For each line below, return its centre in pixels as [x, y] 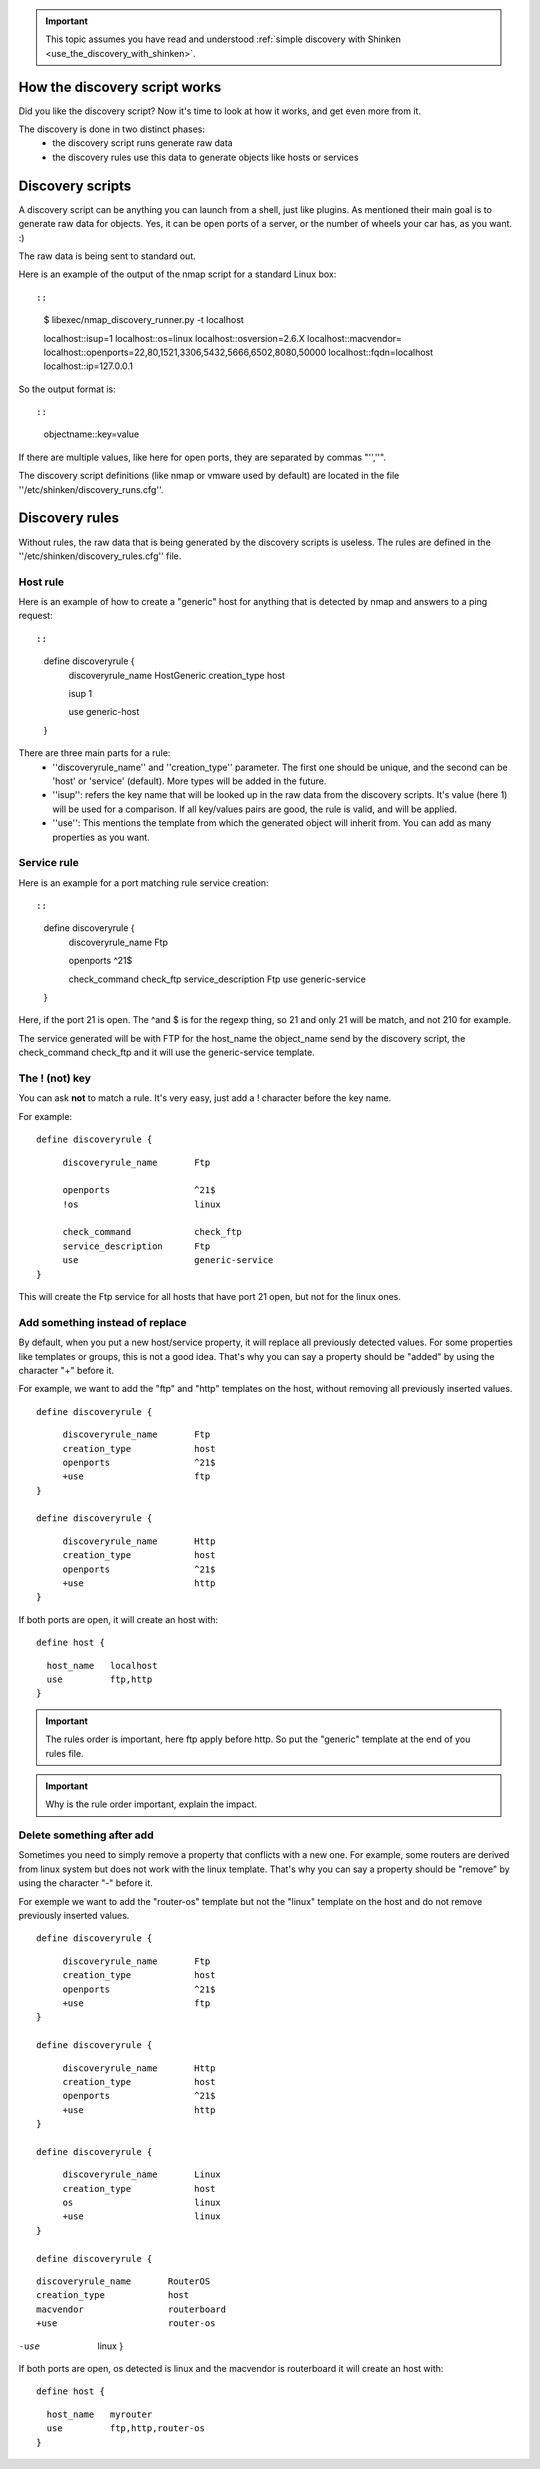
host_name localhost [102, 1665]
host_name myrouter [99, 2414]
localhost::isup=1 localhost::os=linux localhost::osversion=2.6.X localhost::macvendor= [222, 338]
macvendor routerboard [131, 2309]
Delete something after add [86, 1835]
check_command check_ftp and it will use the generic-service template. [166, 1052]
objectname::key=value [91, 434]
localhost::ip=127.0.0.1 [88, 366]
